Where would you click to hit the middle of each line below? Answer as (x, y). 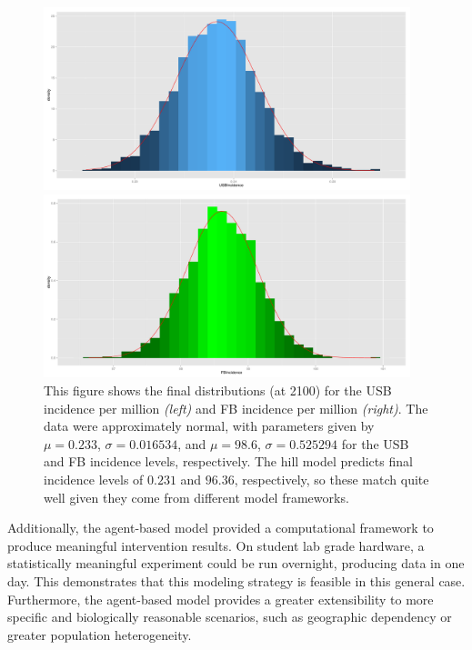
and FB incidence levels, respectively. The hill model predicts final (228, 461)
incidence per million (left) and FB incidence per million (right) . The (236, 408)
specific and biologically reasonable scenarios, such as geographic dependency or (230, 617)
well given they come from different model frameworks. (196, 497)
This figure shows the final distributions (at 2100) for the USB (218, 390)
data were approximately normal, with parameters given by (209, 426)
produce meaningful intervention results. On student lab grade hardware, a (216, 545)
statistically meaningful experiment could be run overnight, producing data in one (236, 563)
